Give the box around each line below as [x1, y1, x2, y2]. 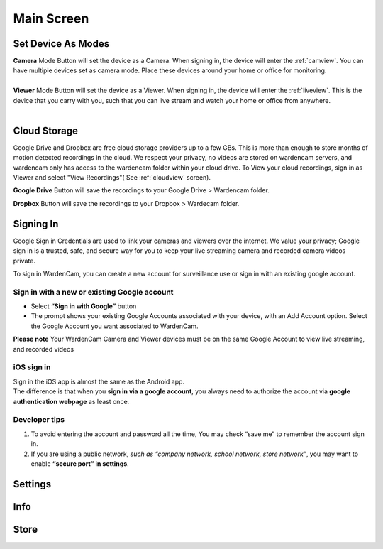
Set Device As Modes [13, 38, 110, 50]
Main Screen [13, 11, 89, 26]
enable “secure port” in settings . [30, 459, 129, 468]
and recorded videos [13, 344, 74, 353]
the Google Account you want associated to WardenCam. [30, 322, 199, 330]
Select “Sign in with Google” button [30, 302, 137, 310]
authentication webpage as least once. [13, 397, 130, 406]
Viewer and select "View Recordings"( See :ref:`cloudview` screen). [13, 173, 211, 182]
